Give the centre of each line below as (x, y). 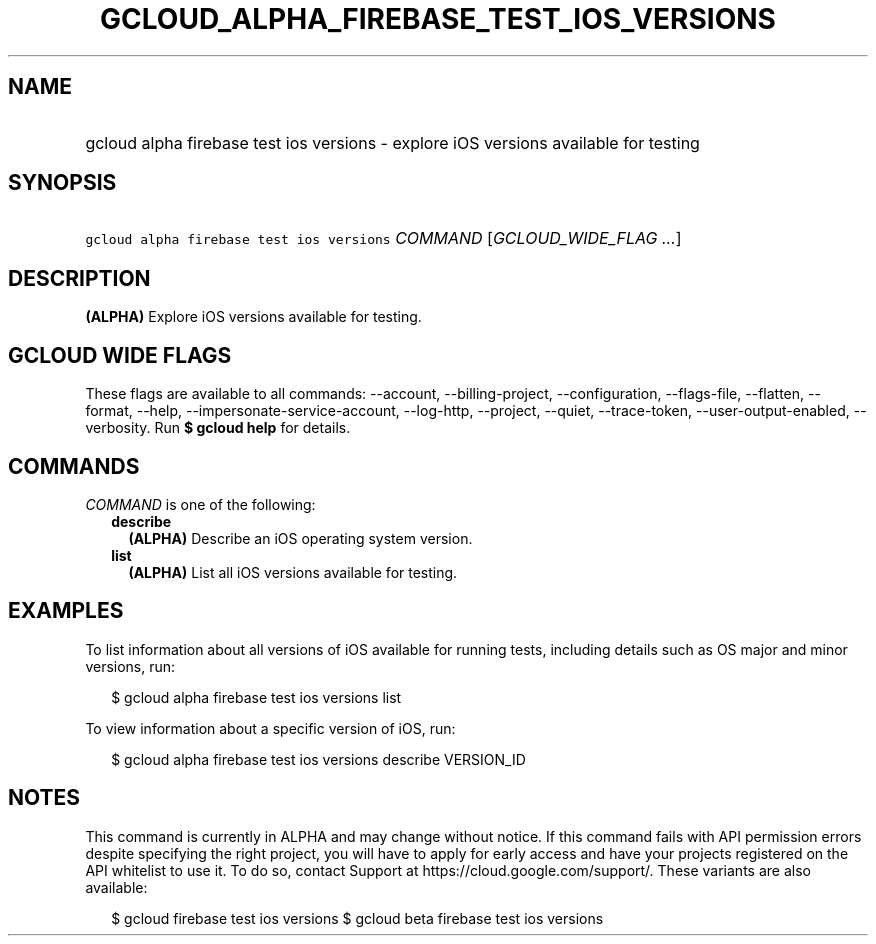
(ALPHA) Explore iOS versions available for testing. (253, 317)
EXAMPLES (66, 611)
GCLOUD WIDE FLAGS (120, 355)
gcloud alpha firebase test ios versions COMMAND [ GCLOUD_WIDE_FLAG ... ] (383, 238)
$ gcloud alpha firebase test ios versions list (256, 697)
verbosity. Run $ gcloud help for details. (218, 428)
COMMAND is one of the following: (200, 504)
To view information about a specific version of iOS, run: (270, 728)
